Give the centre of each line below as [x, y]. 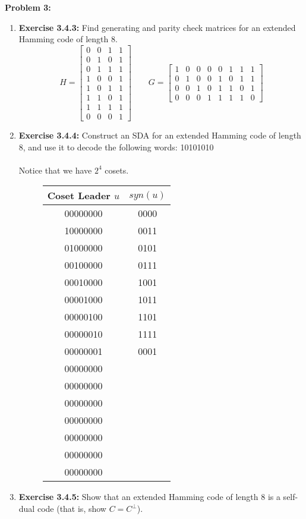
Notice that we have [55, 170]
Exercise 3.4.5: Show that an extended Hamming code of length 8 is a [149, 497]
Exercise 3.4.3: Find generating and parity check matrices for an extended [157, 27]
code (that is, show [72, 508]
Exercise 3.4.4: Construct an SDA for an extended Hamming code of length [160, 135]
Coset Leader [79, 196]
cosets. [117, 170]
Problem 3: [28, 7]
